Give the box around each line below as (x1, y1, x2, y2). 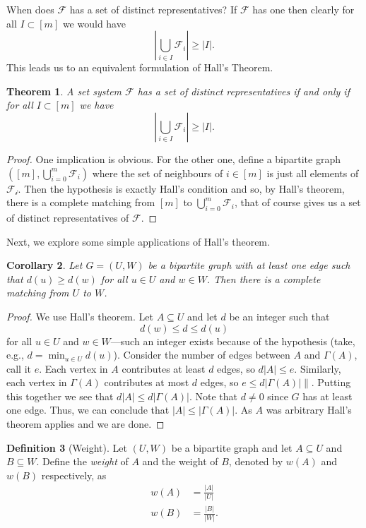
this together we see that (6, 388, 114, 403)
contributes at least (122, 361, 206, 376)
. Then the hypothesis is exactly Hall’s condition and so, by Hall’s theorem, (18, 181, 345, 196)
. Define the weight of (36, 454, 129, 469)
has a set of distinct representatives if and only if (137, 83, 350, 98)
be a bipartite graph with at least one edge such (148, 258, 350, 272)
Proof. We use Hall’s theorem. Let (6, 308, 153, 323)
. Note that (189, 388, 238, 403)
